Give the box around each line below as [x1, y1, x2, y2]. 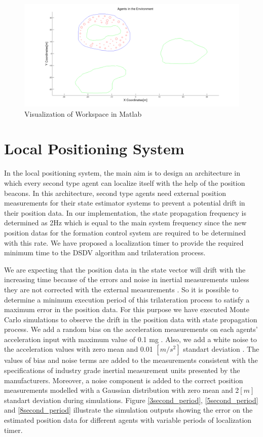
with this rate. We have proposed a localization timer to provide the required [4, 237, 244, 248]
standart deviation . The [183, 344, 259, 354]
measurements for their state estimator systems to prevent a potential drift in [4, 197, 245, 208]
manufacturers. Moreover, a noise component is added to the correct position [4, 375, 243, 385]
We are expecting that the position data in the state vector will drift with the [4, 264, 246, 275]
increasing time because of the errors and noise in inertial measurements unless [4, 274, 249, 285]
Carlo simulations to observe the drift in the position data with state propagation [4, 314, 257, 324]
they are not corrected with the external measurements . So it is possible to [4, 284, 239, 294]
